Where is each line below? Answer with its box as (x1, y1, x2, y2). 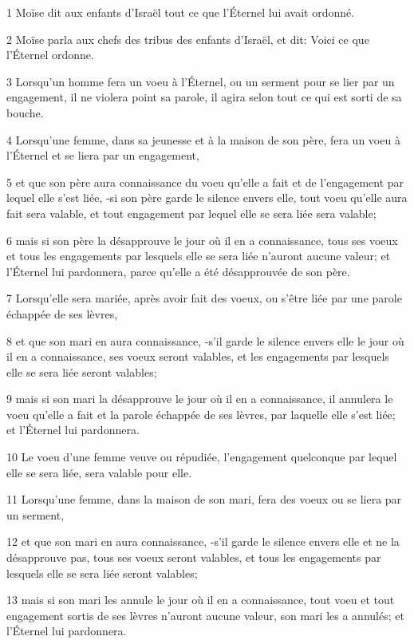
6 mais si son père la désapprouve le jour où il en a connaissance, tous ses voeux (6, 231, 398, 248)
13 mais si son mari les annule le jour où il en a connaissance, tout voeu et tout (6, 591, 395, 608)
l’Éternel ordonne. (6, 46, 94, 63)
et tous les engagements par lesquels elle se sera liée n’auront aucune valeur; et (6, 247, 391, 264)
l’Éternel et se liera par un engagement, (6, 147, 199, 164)
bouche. (6, 104, 44, 121)
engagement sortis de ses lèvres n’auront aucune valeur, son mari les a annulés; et (6, 606, 404, 623)
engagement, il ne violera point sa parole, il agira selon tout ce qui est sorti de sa (6, 89, 402, 105)
